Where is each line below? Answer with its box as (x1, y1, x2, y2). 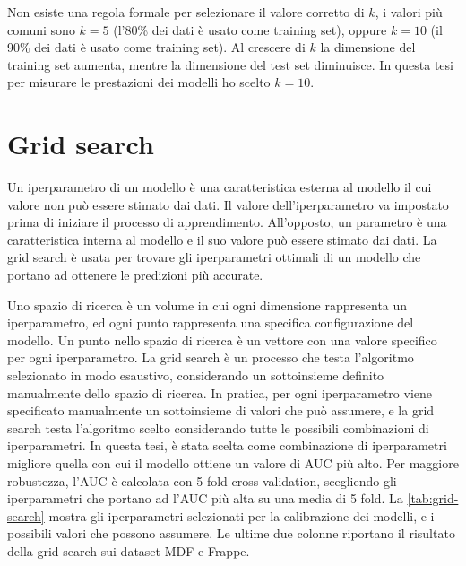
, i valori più (375, 3, 443, 21)
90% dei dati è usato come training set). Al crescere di (7, 38, 306, 57)
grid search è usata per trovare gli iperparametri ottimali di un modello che (7, 248, 421, 266)
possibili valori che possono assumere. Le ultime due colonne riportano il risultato (7, 524, 455, 543)
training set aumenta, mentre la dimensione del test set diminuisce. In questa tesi (7, 55, 453, 74)
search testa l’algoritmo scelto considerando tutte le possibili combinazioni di (7, 418, 429, 437)
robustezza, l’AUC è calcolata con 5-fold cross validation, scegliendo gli (7, 471, 397, 490)
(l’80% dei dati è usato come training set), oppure (113, 20, 387, 39)
